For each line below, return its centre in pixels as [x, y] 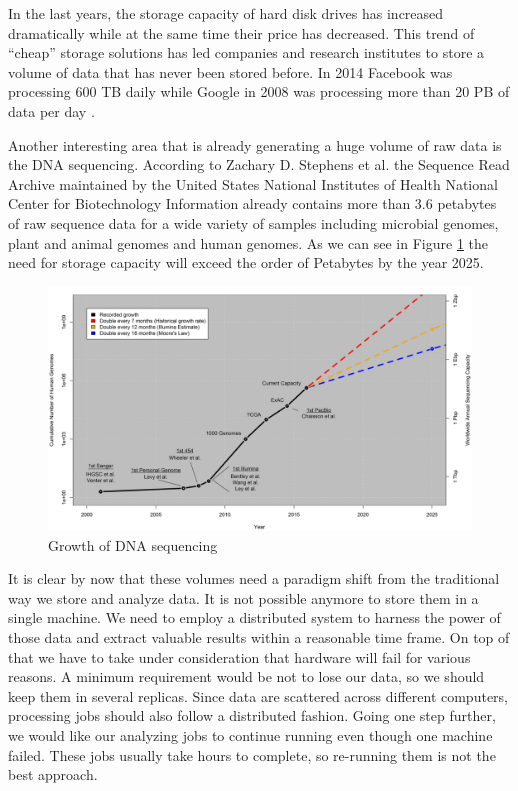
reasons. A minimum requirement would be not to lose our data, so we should [246, 676]
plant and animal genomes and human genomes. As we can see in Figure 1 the [248, 242]
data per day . [51, 110]
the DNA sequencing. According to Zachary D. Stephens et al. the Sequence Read [259, 164]
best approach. [53, 774]
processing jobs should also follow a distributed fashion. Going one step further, [252, 715]
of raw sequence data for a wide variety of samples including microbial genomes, [253, 222]
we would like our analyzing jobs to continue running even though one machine [250, 734]
